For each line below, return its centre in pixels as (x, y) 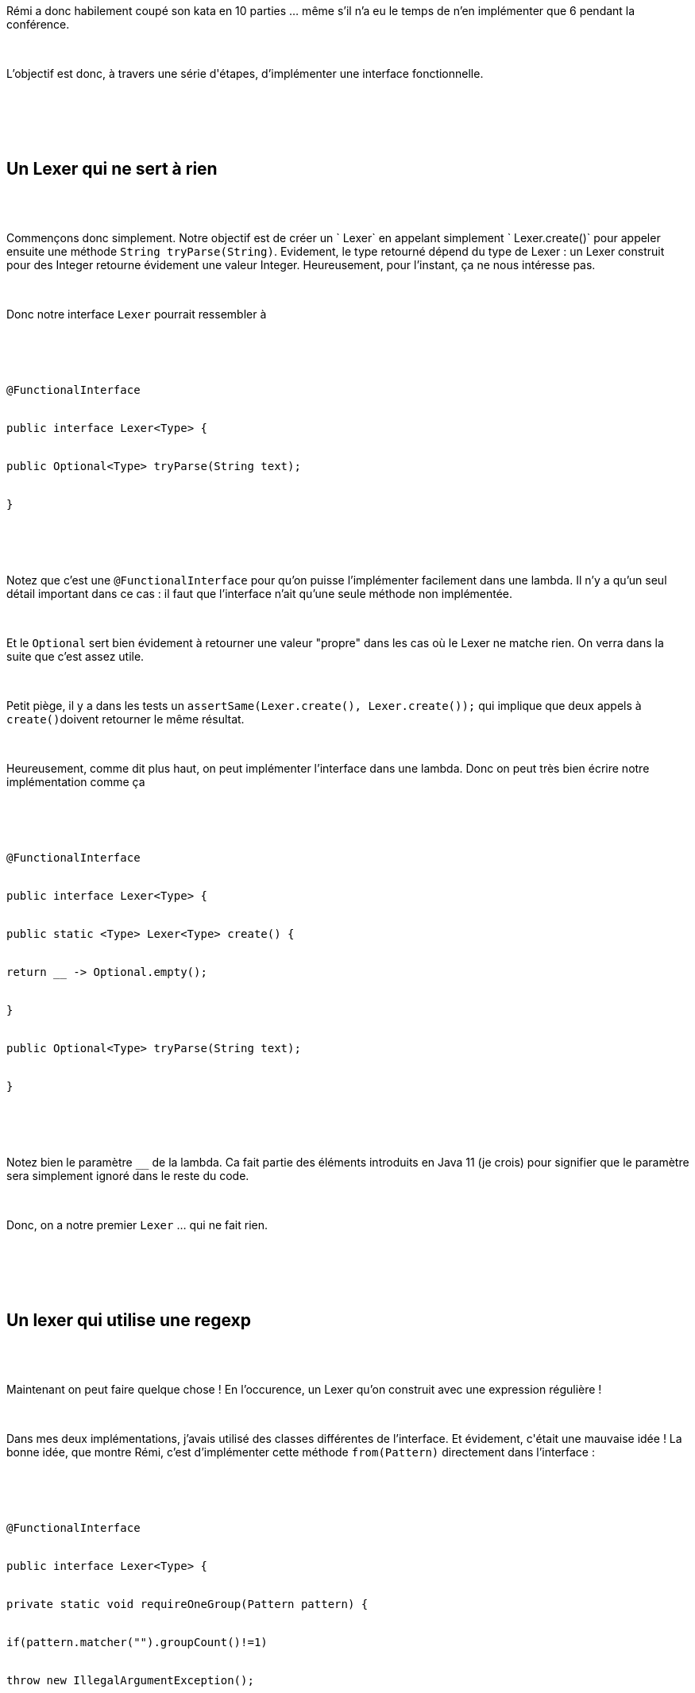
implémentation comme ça (76, 781)
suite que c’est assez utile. (75, 656)
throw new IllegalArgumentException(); (130, 1680)
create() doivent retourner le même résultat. (125, 719)
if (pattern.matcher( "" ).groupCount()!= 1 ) (137, 1642)
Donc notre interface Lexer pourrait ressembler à (137, 314)
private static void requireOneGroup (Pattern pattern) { (187, 1604)
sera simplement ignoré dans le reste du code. (128, 1175)
